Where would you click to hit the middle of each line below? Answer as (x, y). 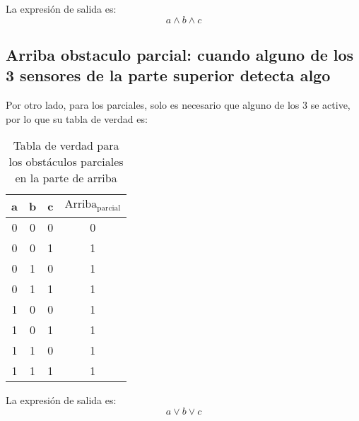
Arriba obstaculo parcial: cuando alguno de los (180, 54)
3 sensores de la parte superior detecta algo (168, 75)
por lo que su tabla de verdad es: (77, 118)
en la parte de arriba (66, 178)
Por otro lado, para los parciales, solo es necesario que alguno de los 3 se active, (178, 105)
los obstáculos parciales (66, 162)
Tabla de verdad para (66, 146)
